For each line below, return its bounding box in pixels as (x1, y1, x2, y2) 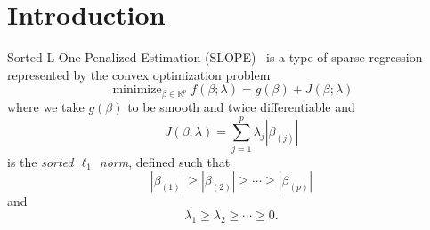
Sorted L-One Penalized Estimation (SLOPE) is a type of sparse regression (7, 48, 423, 67)
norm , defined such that (99, 152, 231, 171)
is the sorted (7, 152, 74, 171)
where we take (7, 98, 85, 116)
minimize (112, 83, 162, 97)
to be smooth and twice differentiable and (127, 98, 355, 116)
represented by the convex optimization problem (7, 65, 271, 83)
